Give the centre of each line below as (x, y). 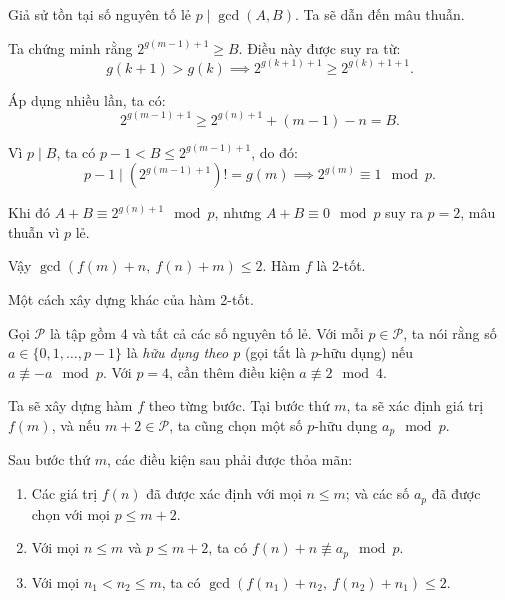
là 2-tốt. (341, 265)
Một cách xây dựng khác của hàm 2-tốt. (131, 299)
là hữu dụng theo (177, 352)
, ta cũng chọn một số (236, 425)
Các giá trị (64, 493)
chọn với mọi (70, 513)
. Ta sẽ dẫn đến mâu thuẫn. (379, 14)
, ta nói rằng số (450, 332)
